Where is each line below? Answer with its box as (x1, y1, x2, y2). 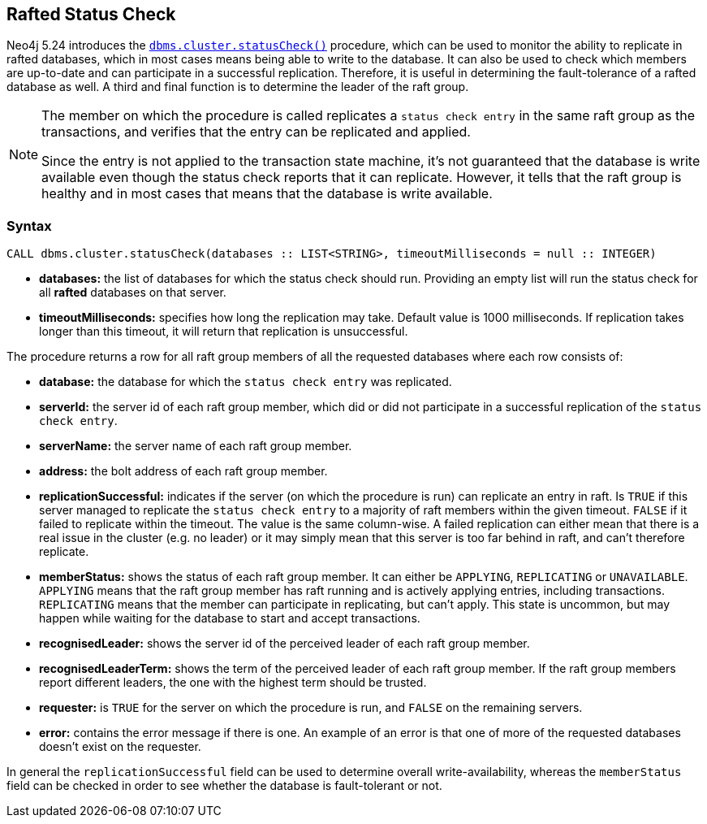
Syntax (6, 217, 52, 234)
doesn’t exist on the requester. (39, 739, 201, 754)
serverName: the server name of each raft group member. (39, 439, 352, 453)
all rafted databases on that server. (39, 285, 226, 300)
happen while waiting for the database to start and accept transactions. (39, 611, 420, 626)
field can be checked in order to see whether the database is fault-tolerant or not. (6, 778, 442, 793)
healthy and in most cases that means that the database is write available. (41, 185, 493, 202)
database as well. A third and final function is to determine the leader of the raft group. (6, 80, 469, 94)
